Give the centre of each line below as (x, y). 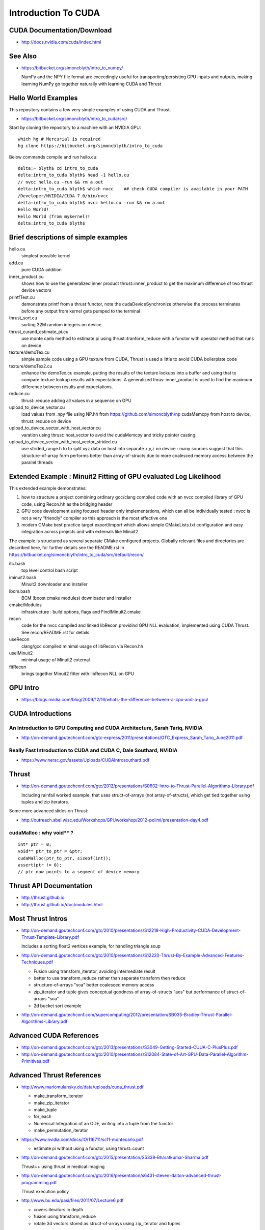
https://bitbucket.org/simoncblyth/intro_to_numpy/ (72, 68)
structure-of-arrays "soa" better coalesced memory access (94, 985)
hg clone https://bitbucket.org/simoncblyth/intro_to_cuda (90, 146)
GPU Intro (24, 688)
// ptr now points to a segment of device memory (79, 872)
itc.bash (17, 563)
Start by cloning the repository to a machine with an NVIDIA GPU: (75, 127)
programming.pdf (39, 1182)
